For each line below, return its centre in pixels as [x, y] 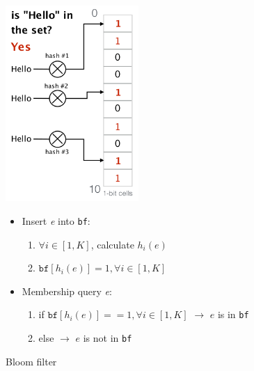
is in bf [233, 314]
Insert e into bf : [56, 220]
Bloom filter [31, 361]
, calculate [112, 244]
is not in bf [108, 337]
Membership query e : [67, 291]
